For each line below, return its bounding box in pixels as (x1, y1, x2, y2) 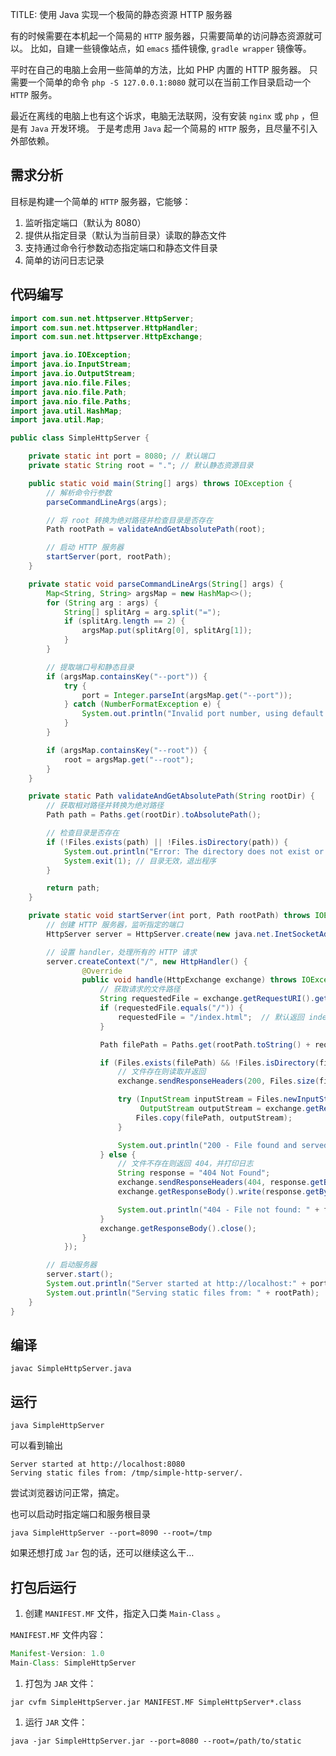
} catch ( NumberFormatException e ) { (63, 699, 222, 710)
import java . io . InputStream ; (10, 359, 132, 370)
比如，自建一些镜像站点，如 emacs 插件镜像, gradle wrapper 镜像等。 (29, 43, 312, 54)
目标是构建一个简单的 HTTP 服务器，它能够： (10, 195, 192, 207)
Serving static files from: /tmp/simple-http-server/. (10, 1468, 244, 1478)
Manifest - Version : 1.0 (10, 1648, 105, 1658)
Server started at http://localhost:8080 (10, 1459, 186, 1470)
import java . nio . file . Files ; (10, 378, 132, 388)
